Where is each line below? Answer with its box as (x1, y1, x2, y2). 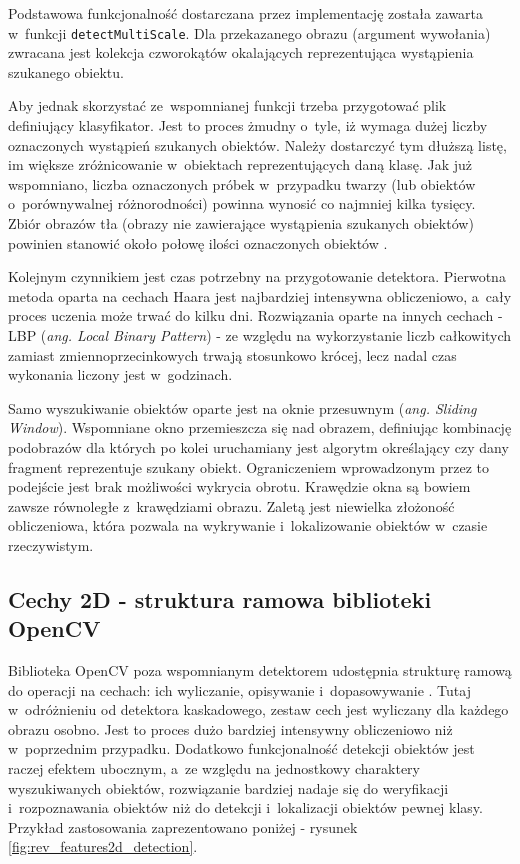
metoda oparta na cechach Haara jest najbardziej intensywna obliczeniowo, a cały (8, 285, 512, 306)
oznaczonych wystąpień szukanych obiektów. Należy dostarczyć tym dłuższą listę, (8, 134, 507, 155)
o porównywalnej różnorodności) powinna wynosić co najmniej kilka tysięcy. (8, 193, 476, 214)
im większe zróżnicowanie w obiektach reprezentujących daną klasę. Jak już (8, 154, 472, 175)
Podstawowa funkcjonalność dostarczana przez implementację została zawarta (8, 3, 484, 23)
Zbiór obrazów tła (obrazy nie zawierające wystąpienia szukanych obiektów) (8, 213, 474, 233)
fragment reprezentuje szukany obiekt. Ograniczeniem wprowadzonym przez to (8, 456, 489, 477)
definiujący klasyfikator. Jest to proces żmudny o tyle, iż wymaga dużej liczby (8, 115, 488, 136)
